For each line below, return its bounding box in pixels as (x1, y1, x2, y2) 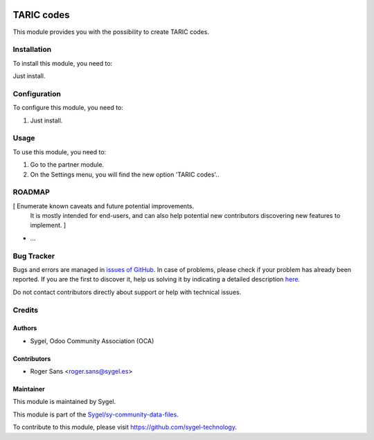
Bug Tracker (12, 251, 55, 261)
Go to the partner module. (30, 161, 104, 169)
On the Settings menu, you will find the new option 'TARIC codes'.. (30, 170, 220, 178)
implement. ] (30, 221, 66, 230)
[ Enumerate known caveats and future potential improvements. (12, 201, 194, 210)
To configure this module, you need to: (12, 104, 124, 112)
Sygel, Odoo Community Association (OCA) (30, 336, 154, 345)
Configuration (12, 89, 62, 98)
